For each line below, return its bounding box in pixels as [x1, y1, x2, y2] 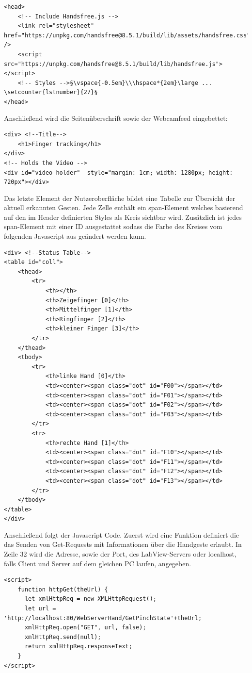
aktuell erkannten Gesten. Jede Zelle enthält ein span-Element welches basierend [4, 202, 243, 213]
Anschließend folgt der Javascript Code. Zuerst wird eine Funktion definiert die [4, 529, 239, 540]
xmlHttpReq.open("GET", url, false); [24, 624, 146, 631]
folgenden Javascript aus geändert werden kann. [4, 231, 146, 241]
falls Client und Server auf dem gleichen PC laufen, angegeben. [4, 558, 191, 568]
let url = [24, 605, 56, 612]
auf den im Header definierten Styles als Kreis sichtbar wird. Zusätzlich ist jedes [4, 212, 242, 222]
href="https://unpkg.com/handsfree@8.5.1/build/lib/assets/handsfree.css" [4, 32, 251, 39]
